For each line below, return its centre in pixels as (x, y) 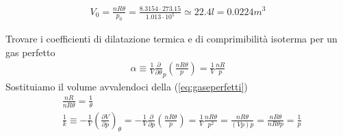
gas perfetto (30, 52)
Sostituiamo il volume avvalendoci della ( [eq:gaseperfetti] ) (127, 86)
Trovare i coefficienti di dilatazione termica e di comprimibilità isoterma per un (171, 39)
